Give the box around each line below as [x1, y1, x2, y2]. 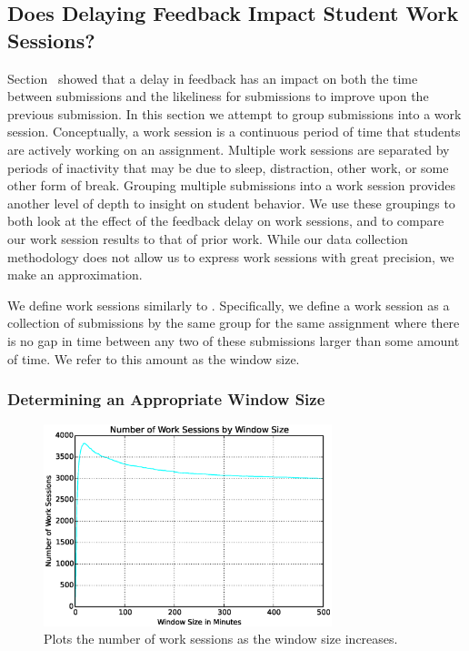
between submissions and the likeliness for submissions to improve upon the [7, 86, 429, 106]
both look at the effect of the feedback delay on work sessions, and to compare [7, 211, 444, 230]
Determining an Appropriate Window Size [7, 388, 325, 411]
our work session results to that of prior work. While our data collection [7, 229, 408, 248]
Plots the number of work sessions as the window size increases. [44, 629, 398, 648]
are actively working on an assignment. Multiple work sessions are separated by [7, 139, 450, 158]
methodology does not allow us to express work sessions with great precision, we [7, 247, 454, 266]
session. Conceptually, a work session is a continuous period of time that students [7, 122, 461, 141]
